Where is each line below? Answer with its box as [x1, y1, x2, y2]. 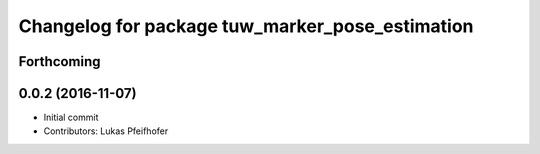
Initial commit [43, 111, 99, 124]
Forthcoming [18, 53, 101, 70]
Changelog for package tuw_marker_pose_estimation [18, 15, 474, 37]
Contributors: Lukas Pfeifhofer [43, 125, 169, 137]
